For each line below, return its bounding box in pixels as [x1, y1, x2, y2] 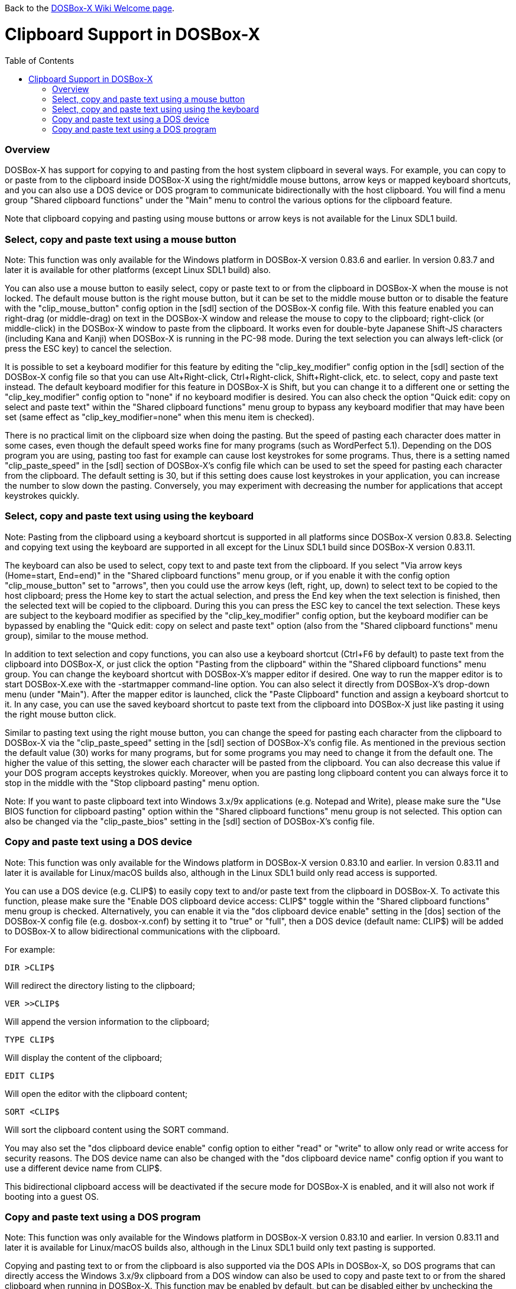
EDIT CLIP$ [5, 1070, 55, 1080]
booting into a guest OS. [5, 1191, 99, 1202]
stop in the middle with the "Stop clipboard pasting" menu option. [5, 777, 259, 788]
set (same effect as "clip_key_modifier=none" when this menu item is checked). [5, 412, 315, 422]
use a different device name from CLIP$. [5, 1163, 163, 1173]
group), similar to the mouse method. [5, 630, 149, 641]
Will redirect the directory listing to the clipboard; [5, 980, 195, 991]
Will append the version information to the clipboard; [5, 1016, 210, 1027]
